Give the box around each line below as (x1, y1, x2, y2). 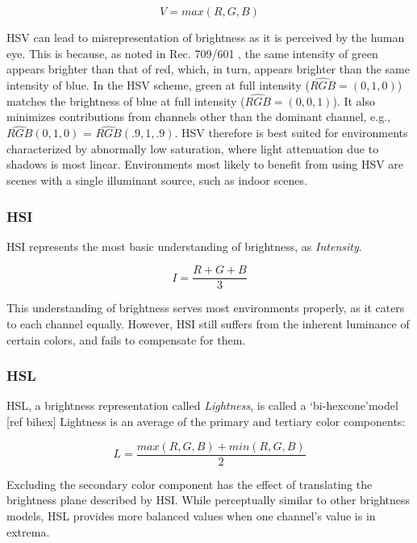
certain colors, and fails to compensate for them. (6, 331, 246, 348)
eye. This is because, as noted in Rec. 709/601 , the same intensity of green (6, 44, 378, 61)
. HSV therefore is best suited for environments (174, 124, 408, 141)
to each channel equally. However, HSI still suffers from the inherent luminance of (6, 315, 410, 332)
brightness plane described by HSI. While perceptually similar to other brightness (6, 491, 411, 508)
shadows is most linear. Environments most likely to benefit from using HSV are (6, 156, 404, 173)
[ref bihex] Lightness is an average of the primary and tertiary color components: (6, 413, 406, 430)
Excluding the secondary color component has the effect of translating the (6, 475, 373, 492)
